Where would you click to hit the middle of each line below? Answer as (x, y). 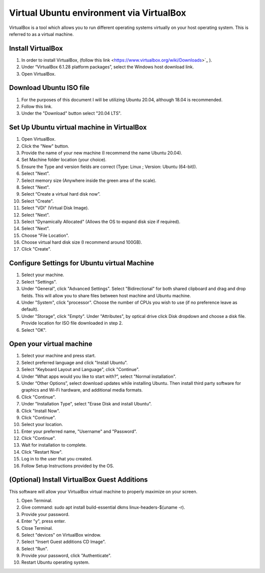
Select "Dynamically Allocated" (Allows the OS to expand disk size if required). (101, 222)
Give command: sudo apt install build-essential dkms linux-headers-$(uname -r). (103, 507)
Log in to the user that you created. (57, 459)
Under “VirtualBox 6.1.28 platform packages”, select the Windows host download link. (107, 67)
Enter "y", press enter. (44, 521)
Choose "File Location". (45, 235)
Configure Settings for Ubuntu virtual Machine (81, 263)
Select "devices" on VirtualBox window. (61, 535)
